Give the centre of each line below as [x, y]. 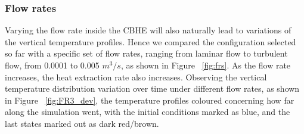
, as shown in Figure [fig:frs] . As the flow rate [206, 65]
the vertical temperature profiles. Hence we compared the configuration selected [151, 41]
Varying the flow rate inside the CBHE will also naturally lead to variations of [148, 30]
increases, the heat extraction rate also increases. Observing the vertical [136, 77]
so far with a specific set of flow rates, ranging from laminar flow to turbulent [146, 53]
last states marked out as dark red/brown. [82, 123]
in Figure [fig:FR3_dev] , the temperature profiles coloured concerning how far [150, 100]
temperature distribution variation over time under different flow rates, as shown [152, 88]
